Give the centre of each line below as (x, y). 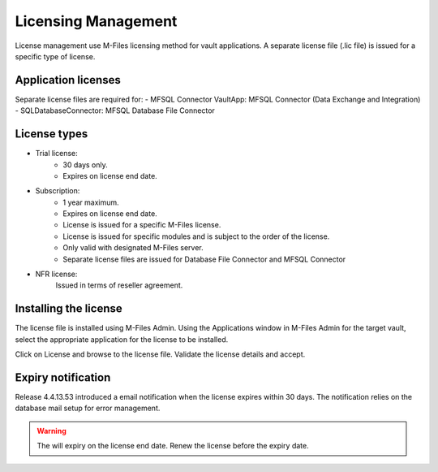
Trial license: (57, 154)
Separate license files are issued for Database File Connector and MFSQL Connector (204, 259)
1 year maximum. (91, 202)
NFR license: (56, 274)
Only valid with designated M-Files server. (133, 248)
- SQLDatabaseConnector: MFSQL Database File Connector (115, 110)
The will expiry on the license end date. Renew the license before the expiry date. (173, 446)
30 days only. (86, 165)
